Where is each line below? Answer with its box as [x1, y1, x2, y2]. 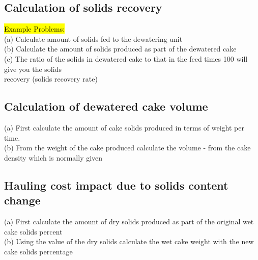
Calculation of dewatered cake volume [4, 98, 208, 114]
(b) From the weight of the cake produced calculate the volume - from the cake [4, 142, 251, 153]
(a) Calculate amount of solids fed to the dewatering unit [4, 33, 183, 44]
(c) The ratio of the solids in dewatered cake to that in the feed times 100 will [4, 53, 248, 64]
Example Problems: [4, 23, 65, 34]
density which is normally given [4, 152, 103, 163]
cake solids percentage [4, 246, 73, 256]
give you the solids [4, 63, 62, 74]
